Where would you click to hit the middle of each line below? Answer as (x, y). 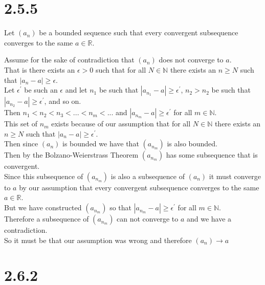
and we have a (209, 219)
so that (121, 207)
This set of (21, 124)
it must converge (235, 176)
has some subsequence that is (212, 155)
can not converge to (148, 219)
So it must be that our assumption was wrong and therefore (98, 240)
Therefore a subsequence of (47, 219)
